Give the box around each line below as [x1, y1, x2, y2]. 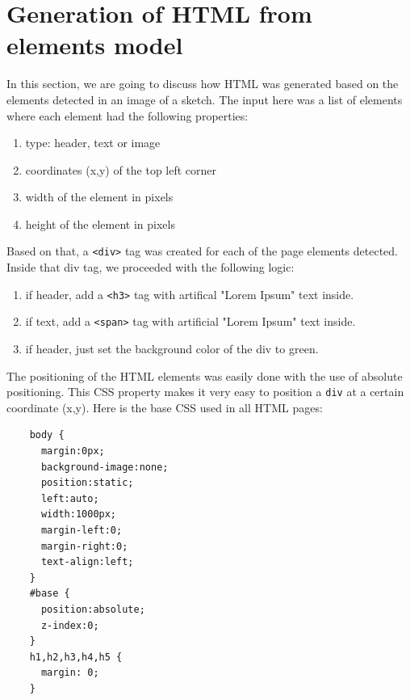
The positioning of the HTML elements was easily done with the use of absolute [6, 367, 403, 384]
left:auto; [40, 492, 99, 504]
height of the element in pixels [25, 215, 175, 232]
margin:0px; [40, 445, 105, 458]
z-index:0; [40, 619, 99, 631]
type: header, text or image [25, 134, 161, 151]
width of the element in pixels [25, 188, 174, 205]
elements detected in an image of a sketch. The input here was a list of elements [6, 91, 403, 108]
